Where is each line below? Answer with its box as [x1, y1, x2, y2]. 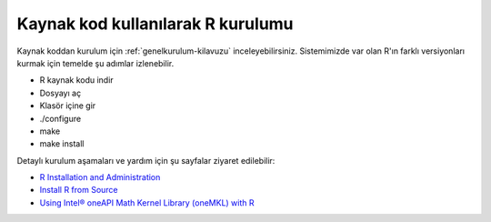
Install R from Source [39, 185, 118, 196]
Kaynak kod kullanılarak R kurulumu [16, 14, 295, 34]
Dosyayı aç [39, 87, 82, 98]
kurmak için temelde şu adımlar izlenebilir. [16, 57, 175, 68]
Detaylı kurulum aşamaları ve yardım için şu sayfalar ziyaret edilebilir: [16, 155, 276, 166]
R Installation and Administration [39, 172, 161, 183]
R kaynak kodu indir [39, 75, 114, 86]
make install [39, 138, 85, 149]
